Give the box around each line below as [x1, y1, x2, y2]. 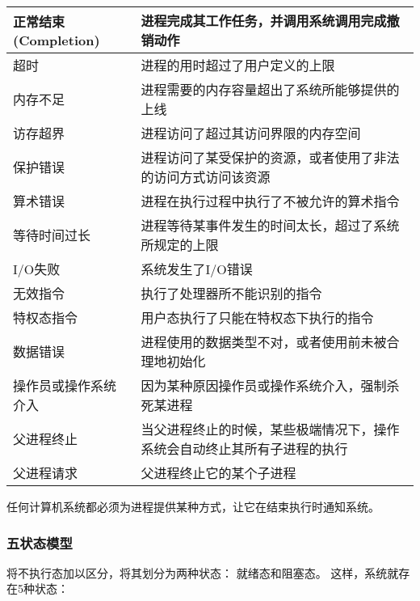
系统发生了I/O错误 [141, 260, 253, 278]
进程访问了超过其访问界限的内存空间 [141, 124, 361, 142]
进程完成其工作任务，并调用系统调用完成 [141, 11, 387, 30]
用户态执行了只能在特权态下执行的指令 [141, 308, 374, 327]
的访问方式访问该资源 [141, 167, 271, 186]
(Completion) [13, 30, 100, 49]
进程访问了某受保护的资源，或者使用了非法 [141, 148, 400, 167]
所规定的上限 [141, 235, 219, 254]
